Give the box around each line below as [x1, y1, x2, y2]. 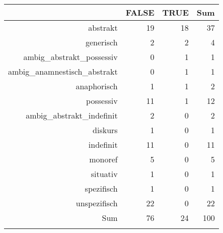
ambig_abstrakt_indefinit [26, 109, 118, 121]
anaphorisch [76, 80, 118, 92]
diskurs [93, 124, 118, 136]
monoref [89, 153, 118, 165]
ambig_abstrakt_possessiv [23, 51, 118, 63]
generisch [85, 36, 118, 48]
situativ [91, 168, 118, 180]
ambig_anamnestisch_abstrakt [8, 66, 118, 77]
